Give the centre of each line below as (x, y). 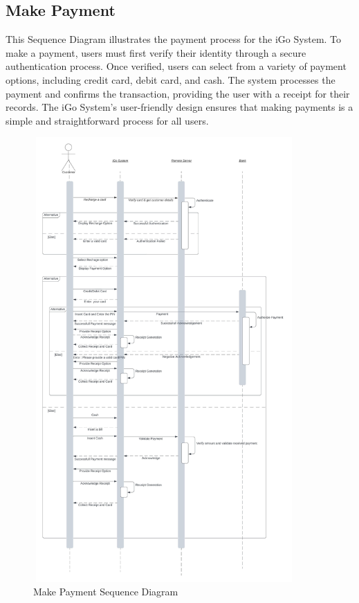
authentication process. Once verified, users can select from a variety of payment (176, 66)
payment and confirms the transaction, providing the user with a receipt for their (178, 93)
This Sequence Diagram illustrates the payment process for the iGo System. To (174, 39)
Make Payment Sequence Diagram (106, 592)
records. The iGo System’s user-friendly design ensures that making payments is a (179, 107)
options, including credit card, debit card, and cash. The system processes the (171, 79)
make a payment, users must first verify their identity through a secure (156, 52)
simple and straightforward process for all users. (107, 120)
